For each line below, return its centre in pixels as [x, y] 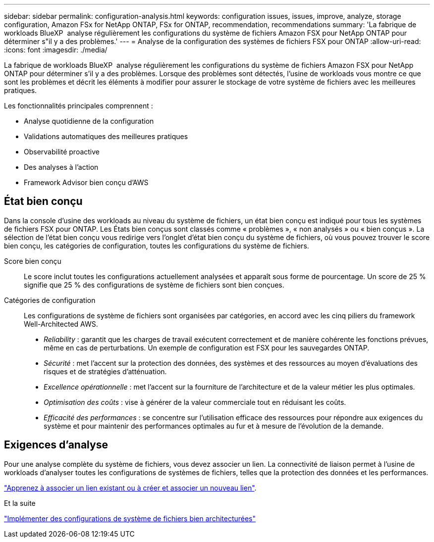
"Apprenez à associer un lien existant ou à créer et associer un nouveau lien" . [130, 488]
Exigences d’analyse [56, 445]
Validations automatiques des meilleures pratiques [106, 136]
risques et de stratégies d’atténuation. [105, 371]
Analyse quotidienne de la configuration [89, 121]
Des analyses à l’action [61, 167]
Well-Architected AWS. [61, 324]
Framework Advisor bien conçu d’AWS [86, 182]
